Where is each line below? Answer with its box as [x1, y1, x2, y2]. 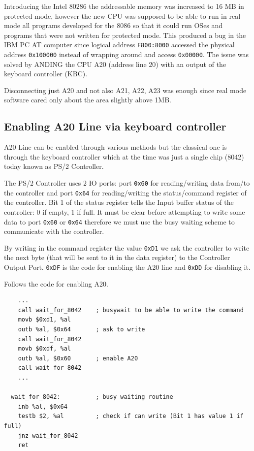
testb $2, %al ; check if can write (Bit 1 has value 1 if [18, 413, 244, 420]
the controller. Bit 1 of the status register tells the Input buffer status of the [4, 197, 234, 207]
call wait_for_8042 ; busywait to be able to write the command [18, 306, 244, 314]
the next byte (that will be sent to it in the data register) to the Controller [4, 252, 230, 262]
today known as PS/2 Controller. [4, 161, 104, 171]
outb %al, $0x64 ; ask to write [18, 326, 145, 333]
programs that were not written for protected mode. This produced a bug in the [4, 30, 246, 40]
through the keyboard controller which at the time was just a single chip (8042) [4, 151, 244, 161]
